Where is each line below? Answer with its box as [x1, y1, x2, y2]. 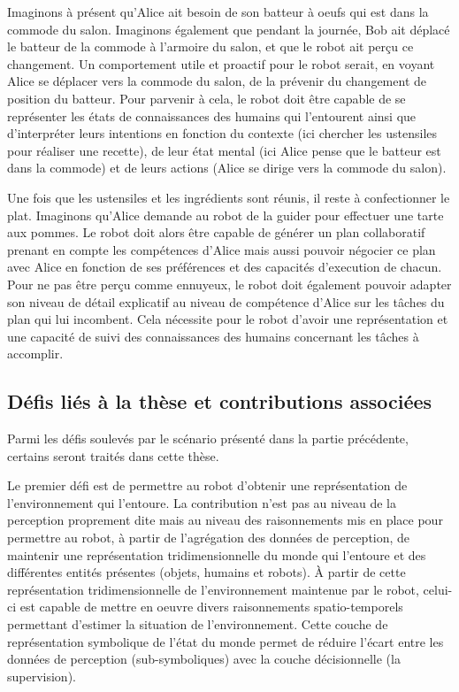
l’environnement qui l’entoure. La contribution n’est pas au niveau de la [7, 493, 396, 511]
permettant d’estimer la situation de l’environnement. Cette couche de [7, 615, 388, 634]
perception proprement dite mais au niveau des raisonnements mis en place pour [7, 511, 443, 529]
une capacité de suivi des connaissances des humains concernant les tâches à [7, 327, 419, 345]
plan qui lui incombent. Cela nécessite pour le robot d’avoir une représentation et [7, 310, 448, 328]
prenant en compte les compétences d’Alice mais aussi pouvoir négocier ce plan [7, 240, 436, 258]
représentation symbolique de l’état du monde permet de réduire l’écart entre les [7, 632, 444, 650]
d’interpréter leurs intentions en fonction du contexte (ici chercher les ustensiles [7, 124, 438, 142]
